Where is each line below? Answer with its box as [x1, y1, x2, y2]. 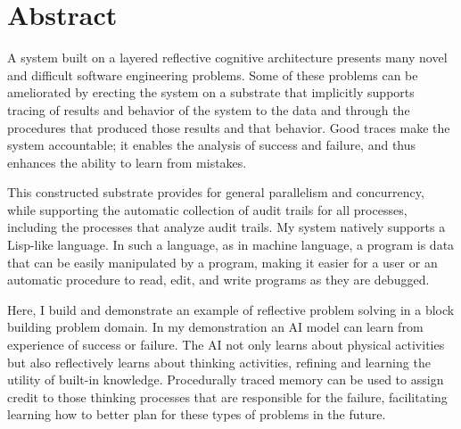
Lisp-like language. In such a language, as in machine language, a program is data [7, 235, 455, 254]
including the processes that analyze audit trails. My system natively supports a [7, 218, 446, 236]
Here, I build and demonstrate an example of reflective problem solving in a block [7, 300, 455, 318]
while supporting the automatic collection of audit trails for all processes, [7, 200, 407, 219]
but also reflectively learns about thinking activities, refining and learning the [7, 352, 431, 371]
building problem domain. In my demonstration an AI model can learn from [7, 318, 424, 336]
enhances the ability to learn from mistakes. [7, 153, 247, 171]
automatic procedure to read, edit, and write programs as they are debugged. [7, 270, 430, 289]
